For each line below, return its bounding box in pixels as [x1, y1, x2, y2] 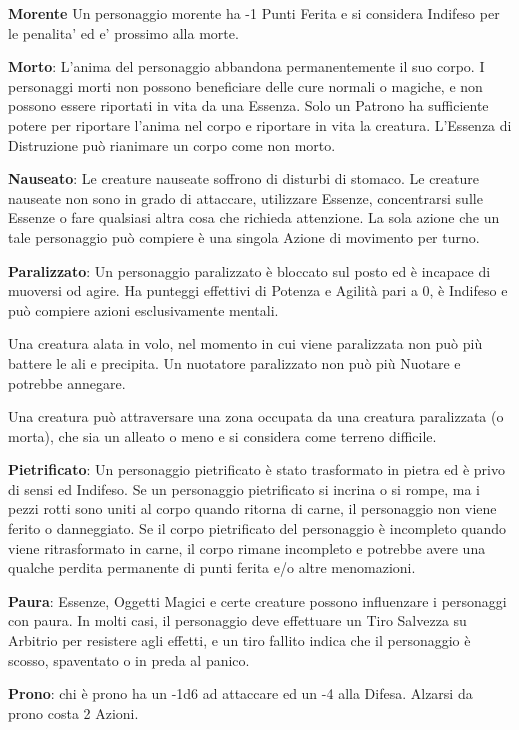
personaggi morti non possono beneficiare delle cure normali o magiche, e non [8, 75, 483, 96]
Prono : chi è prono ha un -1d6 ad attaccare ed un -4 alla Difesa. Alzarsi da [8, 683, 473, 704]
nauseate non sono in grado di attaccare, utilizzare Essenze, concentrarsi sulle [8, 187, 483, 208]
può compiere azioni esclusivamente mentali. [8, 299, 279, 320]
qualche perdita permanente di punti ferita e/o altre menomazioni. [8, 557, 416, 578]
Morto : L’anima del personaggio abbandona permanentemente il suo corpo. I [8, 56, 485, 77]
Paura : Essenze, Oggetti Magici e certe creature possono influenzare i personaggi [8, 590, 507, 611]
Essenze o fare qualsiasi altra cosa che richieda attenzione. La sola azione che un [8, 207, 500, 228]
